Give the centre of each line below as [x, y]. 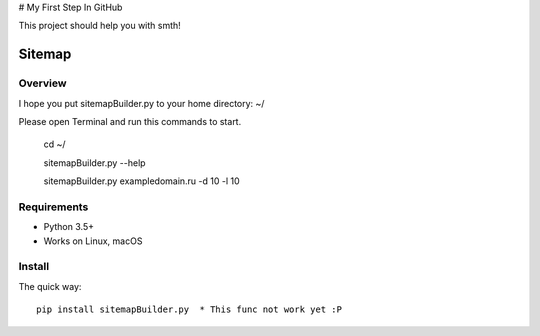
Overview [42, 83]
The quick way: [50, 286]
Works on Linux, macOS [93, 241]
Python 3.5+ [69, 227]
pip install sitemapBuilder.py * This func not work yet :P [189, 309]
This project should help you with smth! [100, 26]
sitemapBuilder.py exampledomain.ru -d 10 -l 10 [141, 181]
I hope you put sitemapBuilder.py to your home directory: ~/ [141, 103]
